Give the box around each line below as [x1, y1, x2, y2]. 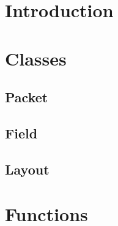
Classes [5, 45, 67, 70]
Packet [5, 88, 48, 107]
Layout [5, 159, 50, 178]
